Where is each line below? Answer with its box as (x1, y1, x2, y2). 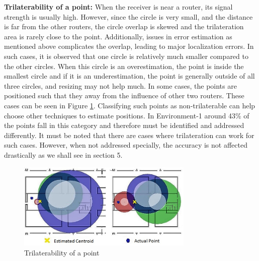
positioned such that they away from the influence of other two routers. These (4, 90, 244, 101)
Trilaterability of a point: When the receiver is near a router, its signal (4, 2, 233, 12)
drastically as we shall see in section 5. (4, 149, 123, 160)
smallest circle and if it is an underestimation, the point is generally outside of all (4, 71, 255, 81)
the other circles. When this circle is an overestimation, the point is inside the (4, 60, 244, 71)
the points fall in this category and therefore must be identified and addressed (4, 120, 244, 130)
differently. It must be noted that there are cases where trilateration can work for (4, 129, 254, 140)
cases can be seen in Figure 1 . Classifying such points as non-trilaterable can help (4, 100, 255, 110)
